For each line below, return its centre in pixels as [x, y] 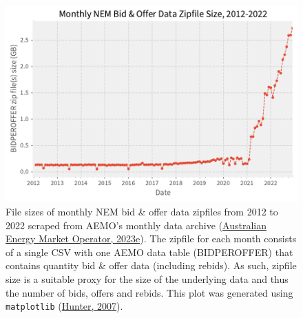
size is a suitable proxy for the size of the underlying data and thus [147, 279]
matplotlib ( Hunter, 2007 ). [64, 306]
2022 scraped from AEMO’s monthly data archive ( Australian [136, 225]
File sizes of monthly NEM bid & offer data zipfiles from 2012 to [142, 212]
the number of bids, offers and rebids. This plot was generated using [149, 292]
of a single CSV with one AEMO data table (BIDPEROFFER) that [149, 252]
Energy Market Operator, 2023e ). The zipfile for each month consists [151, 238]
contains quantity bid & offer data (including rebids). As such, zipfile [151, 265]
